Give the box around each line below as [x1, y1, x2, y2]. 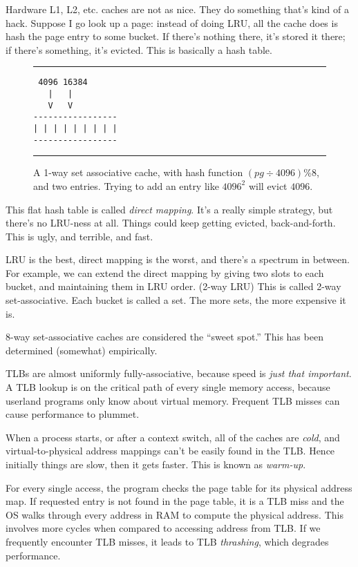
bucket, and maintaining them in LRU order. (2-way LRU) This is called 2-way [6, 279, 341, 294]
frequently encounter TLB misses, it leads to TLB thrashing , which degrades [6, 534, 329, 548]
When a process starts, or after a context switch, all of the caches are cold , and [6, 430, 340, 444]
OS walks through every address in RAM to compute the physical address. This [6, 507, 343, 521]
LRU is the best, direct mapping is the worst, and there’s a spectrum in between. [6, 252, 350, 267]
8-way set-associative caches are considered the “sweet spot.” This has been [6, 329, 323, 344]
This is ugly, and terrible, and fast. [6, 229, 153, 243]
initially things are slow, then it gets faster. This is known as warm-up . [6, 457, 306, 471]
